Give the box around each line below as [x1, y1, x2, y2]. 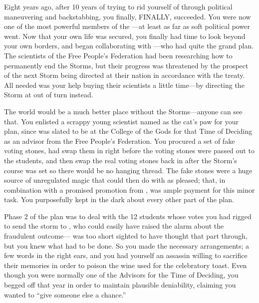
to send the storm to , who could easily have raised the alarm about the [4, 221, 224, 231]
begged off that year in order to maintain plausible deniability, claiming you [4, 280, 236, 290]
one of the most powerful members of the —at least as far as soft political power [4, 21, 250, 31]
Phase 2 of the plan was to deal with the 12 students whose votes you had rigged [4, 211, 252, 221]
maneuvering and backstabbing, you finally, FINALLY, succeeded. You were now [4, 11, 251, 21]
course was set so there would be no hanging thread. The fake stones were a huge [4, 165, 253, 175]
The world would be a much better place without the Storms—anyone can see [4, 106, 243, 116]
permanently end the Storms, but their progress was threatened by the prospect [4, 60, 249, 70]
